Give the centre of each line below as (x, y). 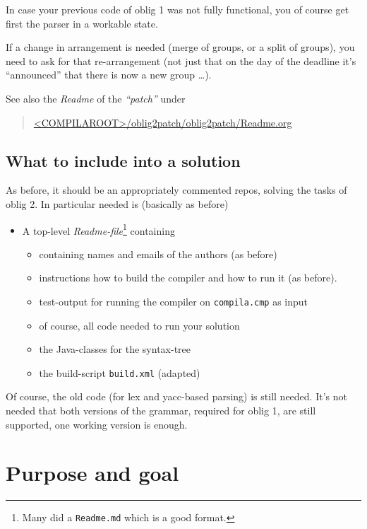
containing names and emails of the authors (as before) (158, 254)
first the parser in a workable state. (82, 23)
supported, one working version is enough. (97, 424)
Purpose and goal (92, 473)
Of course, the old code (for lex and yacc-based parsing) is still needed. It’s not (176, 396)
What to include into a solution (123, 160)
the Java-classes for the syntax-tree (115, 349)
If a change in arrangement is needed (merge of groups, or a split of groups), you (180, 47)
